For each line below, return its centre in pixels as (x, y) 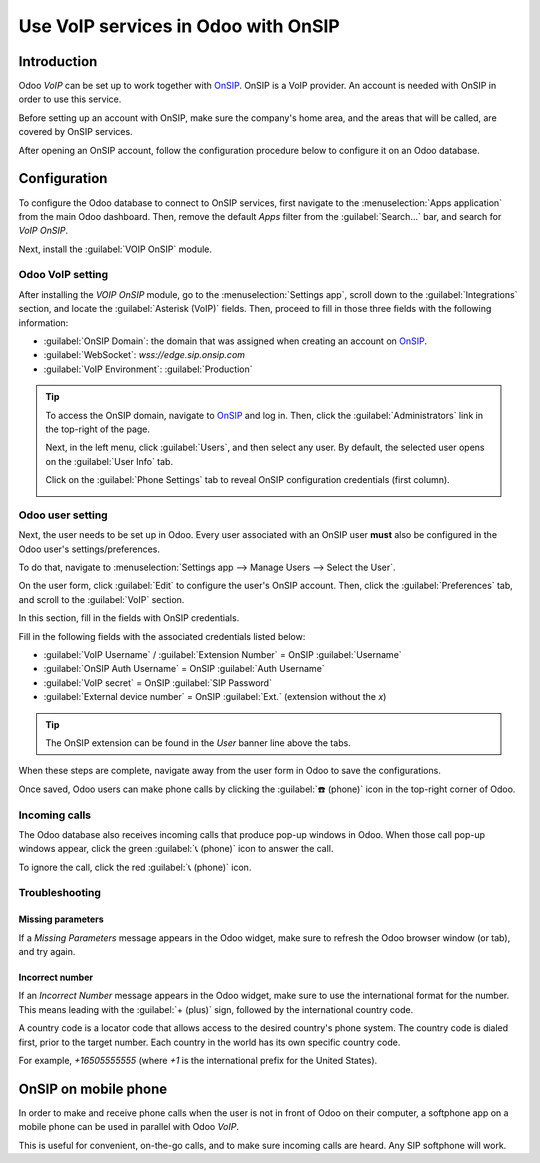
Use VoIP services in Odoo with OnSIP (179, 26)
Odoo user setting (63, 515)
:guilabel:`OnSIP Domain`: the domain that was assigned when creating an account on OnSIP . (235, 341)
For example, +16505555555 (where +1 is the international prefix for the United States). (198, 1060)
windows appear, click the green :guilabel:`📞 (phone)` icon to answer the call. (176, 849)
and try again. (47, 952)
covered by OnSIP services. (76, 132)
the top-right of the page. (97, 429)
